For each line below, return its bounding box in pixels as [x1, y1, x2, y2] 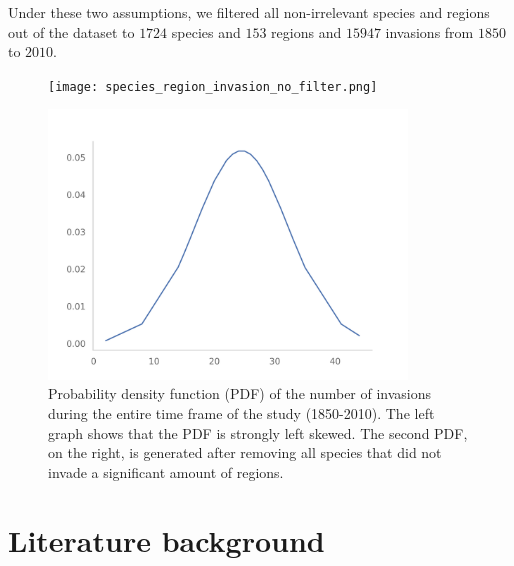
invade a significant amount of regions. [48, 461, 284, 482]
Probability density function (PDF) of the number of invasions [48, 383, 432, 404]
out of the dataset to [8, 21, 135, 42]
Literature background [8, 520, 325, 561]
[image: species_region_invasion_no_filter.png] [48, 79, 378, 94]
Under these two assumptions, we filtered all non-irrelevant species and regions [8, 2, 490, 22]
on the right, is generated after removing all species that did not [48, 442, 442, 463]
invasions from [385, 21, 474, 42]
